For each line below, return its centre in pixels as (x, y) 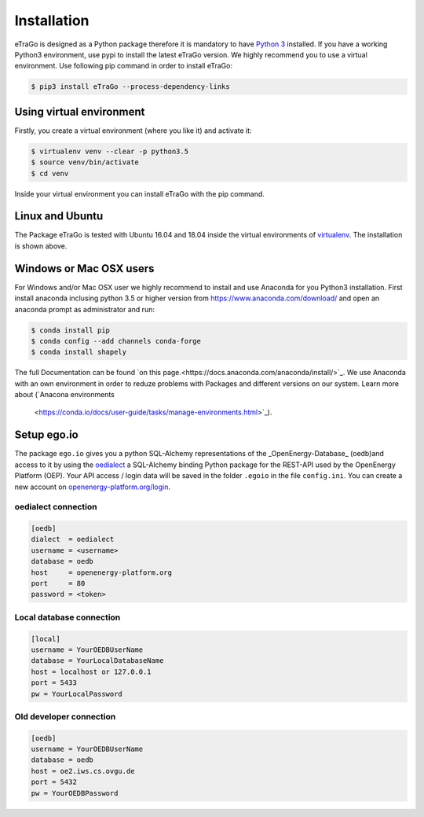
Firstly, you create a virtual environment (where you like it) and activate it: (133, 131)
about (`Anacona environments (65, 395)
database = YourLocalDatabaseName (97, 661)
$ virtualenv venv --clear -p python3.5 (110, 151)
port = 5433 (54, 683)
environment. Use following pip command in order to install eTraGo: (124, 66)
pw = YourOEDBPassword (75, 793)
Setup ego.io (46, 435)
